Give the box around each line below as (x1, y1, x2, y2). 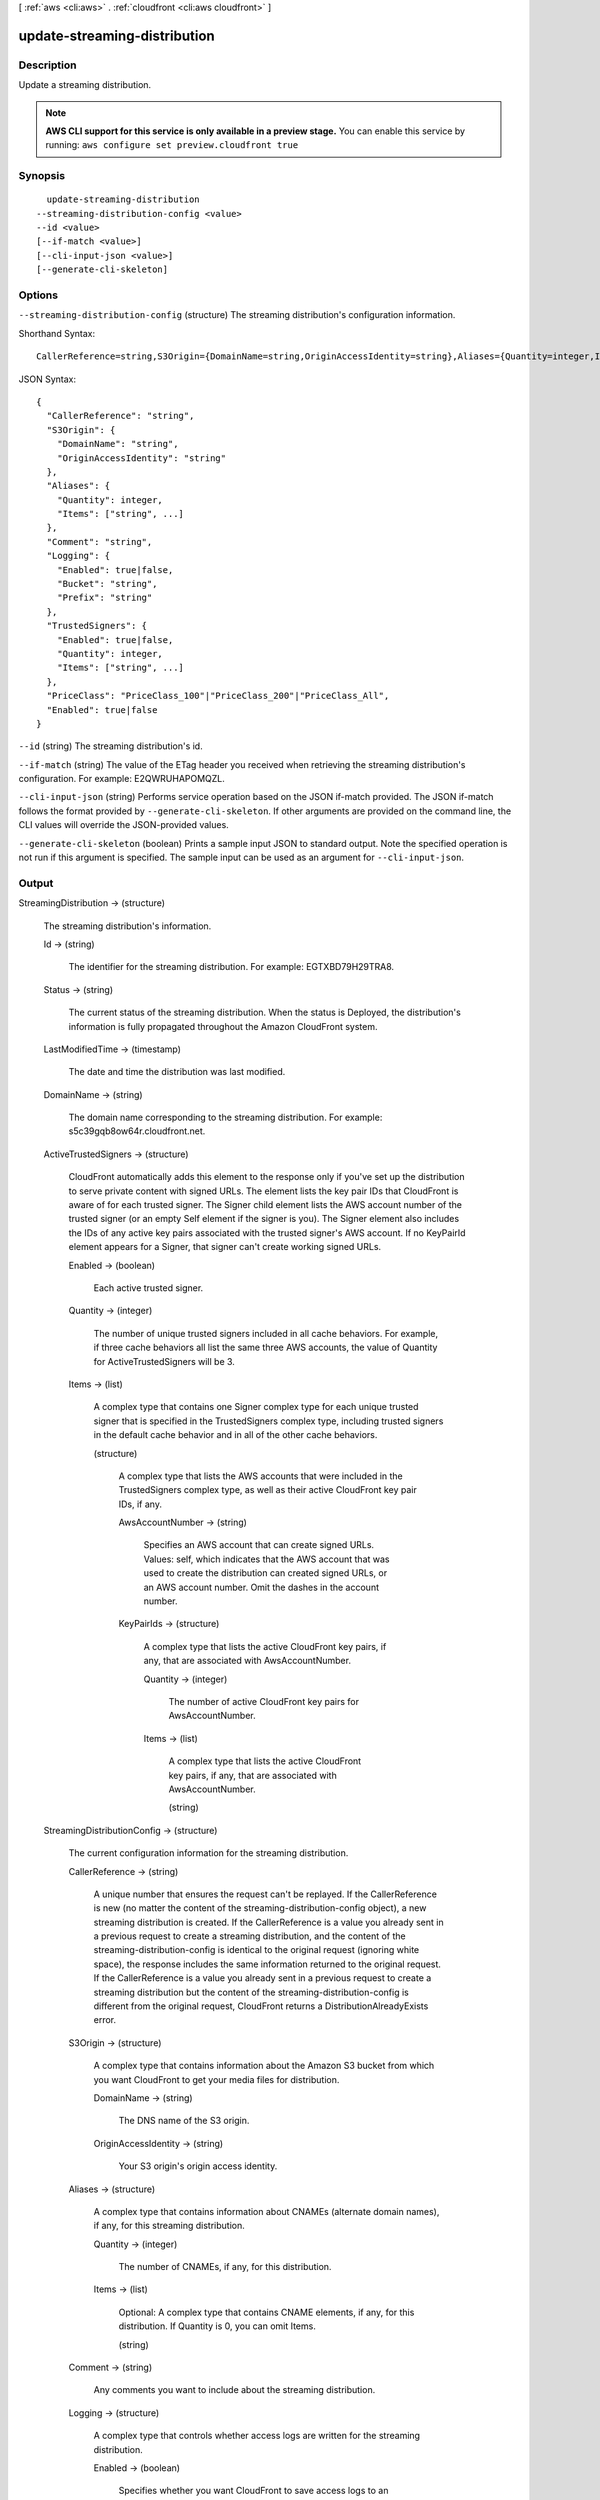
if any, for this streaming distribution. (93, 2220, 245, 2232)
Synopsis (18, 169, 65, 183)
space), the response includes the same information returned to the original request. (93, 1958, 442, 1970)
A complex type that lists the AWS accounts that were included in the (118, 1470, 404, 1482)
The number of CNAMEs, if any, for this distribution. (118, 2261, 332, 2273)
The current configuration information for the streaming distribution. (68, 1847, 349, 1859)
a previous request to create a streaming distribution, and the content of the (93, 1930, 406, 1942)
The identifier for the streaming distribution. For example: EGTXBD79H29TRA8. (68, 961, 395, 973)
